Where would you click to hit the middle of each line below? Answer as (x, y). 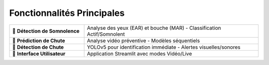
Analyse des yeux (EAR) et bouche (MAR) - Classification (154, 28)
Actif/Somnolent (106, 34)
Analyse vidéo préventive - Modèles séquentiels (143, 41)
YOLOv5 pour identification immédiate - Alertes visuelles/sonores (164, 47)
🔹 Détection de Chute (38, 47)
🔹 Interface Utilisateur (39, 54)
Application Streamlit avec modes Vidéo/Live (139, 54)
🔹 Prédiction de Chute (39, 41)
